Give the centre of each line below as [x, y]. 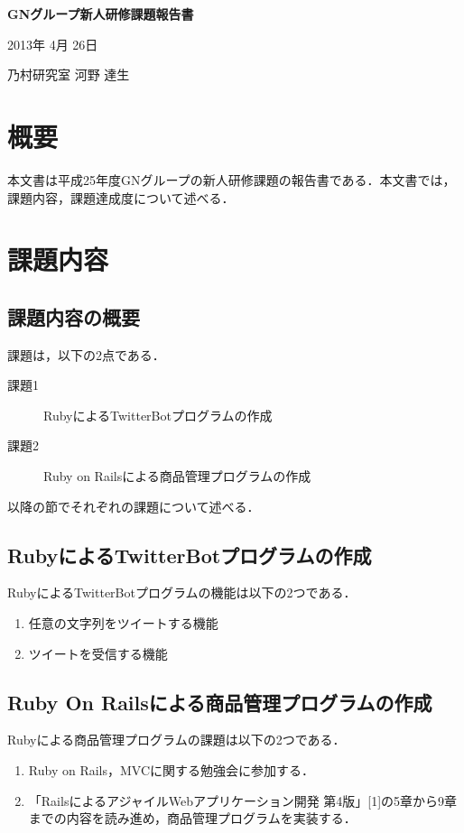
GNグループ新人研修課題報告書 [101, 14]
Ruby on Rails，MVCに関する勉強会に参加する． [172, 770]
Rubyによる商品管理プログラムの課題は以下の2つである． [176, 740]
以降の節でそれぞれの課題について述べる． [134, 506]
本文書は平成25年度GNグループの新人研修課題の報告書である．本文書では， [232, 179]
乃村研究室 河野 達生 [69, 74]
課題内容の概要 [74, 316]
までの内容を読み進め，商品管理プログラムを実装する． [192, 818]
